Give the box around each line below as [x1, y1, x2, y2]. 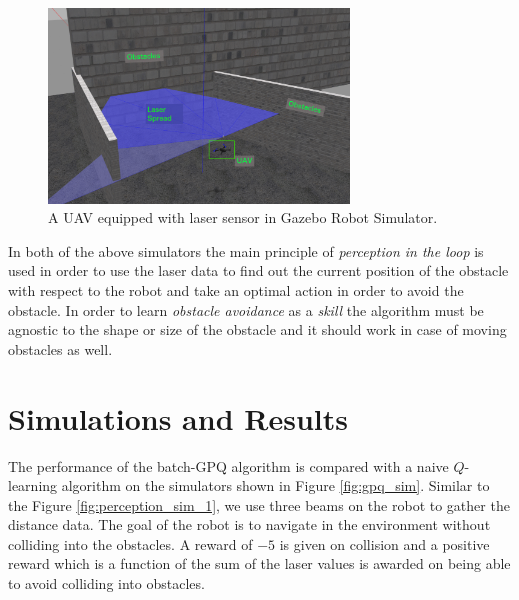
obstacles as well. [8, 338, 113, 359]
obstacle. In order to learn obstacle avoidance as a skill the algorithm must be [8, 299, 484, 320]
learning [8, 475, 58, 496]
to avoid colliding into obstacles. [8, 573, 205, 594]
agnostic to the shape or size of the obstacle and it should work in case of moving [8, 319, 507, 340]
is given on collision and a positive [279, 533, 490, 554]
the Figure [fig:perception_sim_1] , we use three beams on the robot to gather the [8, 494, 510, 515]
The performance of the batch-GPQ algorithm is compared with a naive [8, 455, 449, 476]
